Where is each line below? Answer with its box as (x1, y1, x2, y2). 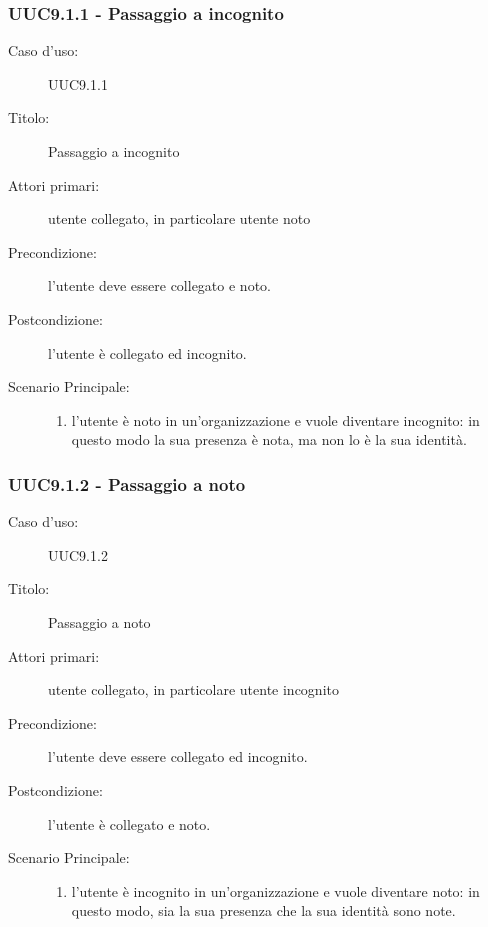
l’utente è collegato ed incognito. (48, 342, 247, 363)
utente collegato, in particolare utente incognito (48, 679, 339, 700)
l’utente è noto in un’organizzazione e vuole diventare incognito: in (71, 409, 480, 430)
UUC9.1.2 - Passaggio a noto (8, 471, 246, 496)
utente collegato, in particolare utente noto (48, 208, 311, 229)
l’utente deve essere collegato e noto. (48, 275, 271, 296)
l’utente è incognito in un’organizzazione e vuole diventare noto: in (71, 880, 480, 901)
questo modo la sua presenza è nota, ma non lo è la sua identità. (71, 429, 467, 450)
